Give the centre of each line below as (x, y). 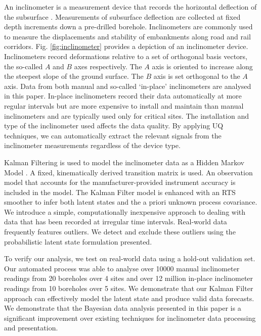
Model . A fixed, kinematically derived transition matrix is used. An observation (128, 172)
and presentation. (31, 328)
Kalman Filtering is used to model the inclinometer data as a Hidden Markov (124, 162)
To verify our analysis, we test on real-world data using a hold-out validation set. (130, 258)
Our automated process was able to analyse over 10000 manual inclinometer (122, 268)
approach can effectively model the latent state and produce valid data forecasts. (129, 298)
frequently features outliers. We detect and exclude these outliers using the (120, 232)
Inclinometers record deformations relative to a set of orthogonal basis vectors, (126, 56)
